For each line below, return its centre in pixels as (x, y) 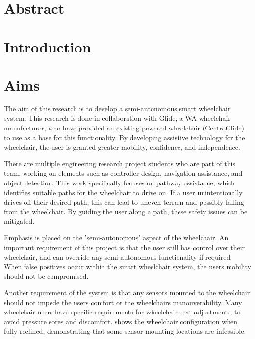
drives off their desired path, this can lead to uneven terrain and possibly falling (124, 202)
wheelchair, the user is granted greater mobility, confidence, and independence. (122, 147)
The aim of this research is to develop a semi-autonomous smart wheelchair (117, 108)
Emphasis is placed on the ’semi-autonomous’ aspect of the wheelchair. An (116, 237)
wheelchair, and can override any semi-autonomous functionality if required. (118, 257)
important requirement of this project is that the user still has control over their (125, 247)
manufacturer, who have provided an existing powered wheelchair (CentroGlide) (124, 128)
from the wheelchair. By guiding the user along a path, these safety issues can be (126, 211)
